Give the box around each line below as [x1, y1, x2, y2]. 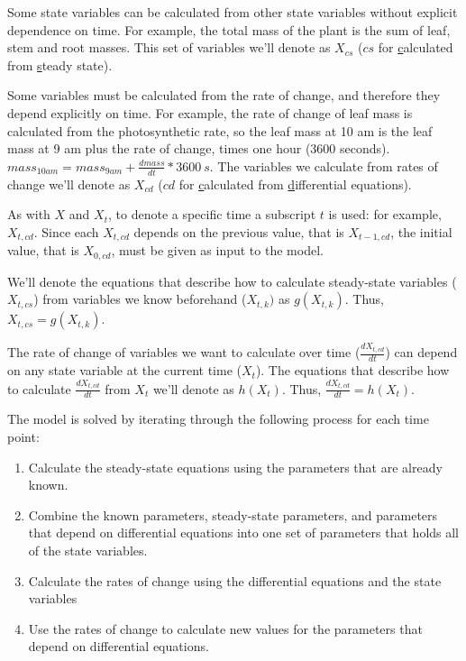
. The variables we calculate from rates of [209, 156, 438, 175]
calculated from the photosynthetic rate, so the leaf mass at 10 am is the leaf [7, 121, 433, 140]
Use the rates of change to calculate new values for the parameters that [28, 619, 423, 638]
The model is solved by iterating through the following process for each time [7, 409, 429, 428]
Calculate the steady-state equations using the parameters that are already [28, 457, 443, 476]
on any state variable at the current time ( [7, 361, 242, 380]
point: [7, 427, 40, 446]
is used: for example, [328, 205, 442, 224]
